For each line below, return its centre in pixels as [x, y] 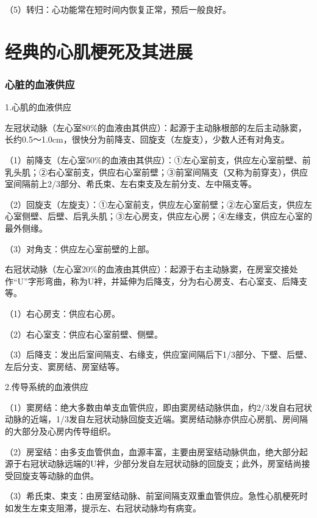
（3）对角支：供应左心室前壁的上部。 [80, 248]
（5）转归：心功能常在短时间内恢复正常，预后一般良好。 [118, 9]
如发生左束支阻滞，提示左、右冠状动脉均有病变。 [103, 508]
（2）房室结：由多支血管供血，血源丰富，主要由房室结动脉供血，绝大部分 [152, 451]
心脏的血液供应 [40, 84]
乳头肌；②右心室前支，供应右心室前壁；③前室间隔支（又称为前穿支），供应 [156, 172]
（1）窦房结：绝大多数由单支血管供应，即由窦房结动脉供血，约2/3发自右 [150, 407]
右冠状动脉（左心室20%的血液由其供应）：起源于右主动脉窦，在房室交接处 [151, 269]
